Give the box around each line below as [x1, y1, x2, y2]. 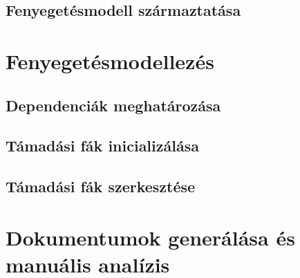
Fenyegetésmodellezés [6, 46, 214, 75]
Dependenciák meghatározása [6, 94, 221, 115]
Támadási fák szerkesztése [6, 176, 196, 197]
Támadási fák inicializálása [6, 135, 199, 156]
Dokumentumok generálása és [6, 223, 295, 251]
